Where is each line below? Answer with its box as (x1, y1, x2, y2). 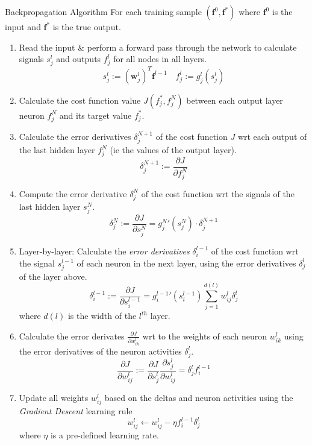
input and (5, 21, 41, 33)
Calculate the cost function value (19, 93, 141, 106)
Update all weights (19, 391, 89, 403)
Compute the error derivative (19, 187, 127, 200)
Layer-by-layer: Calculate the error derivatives (19, 244, 190, 257)
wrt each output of (237, 130, 307, 142)
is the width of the (67, 309, 137, 322)
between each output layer (186, 93, 283, 106)
